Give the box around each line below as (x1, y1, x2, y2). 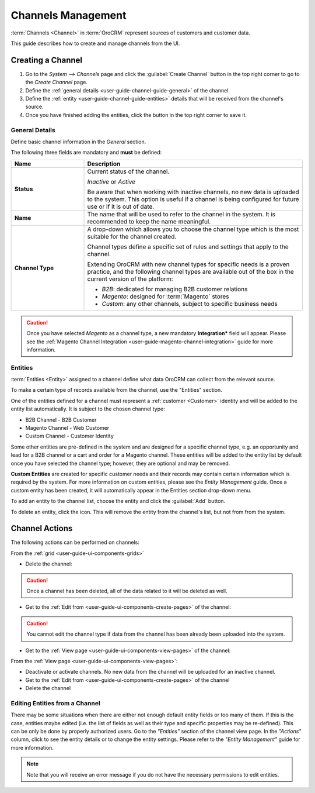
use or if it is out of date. (87, 202, 155, 211)
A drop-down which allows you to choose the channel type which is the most (87, 225, 299, 233)
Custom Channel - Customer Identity (25, 433, 114, 440)
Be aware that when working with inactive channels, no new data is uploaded (87, 188, 300, 196)
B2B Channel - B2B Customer (25, 416, 97, 423)
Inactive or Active (87, 177, 136, 185)
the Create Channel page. (25, 79, 87, 86)
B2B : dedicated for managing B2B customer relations (101, 285, 248, 293)
